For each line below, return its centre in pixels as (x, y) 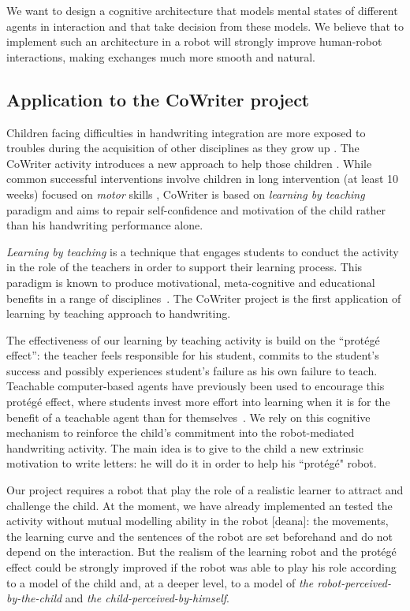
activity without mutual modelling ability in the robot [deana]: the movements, (198, 521)
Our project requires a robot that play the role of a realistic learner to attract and (205, 490)
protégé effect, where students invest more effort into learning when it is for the (198, 402)
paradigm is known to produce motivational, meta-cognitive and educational (191, 282)
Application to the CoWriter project (158, 99)
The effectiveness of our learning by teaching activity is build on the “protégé (193, 339)
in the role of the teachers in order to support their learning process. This (184, 267)
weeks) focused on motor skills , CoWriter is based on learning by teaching (186, 194)
